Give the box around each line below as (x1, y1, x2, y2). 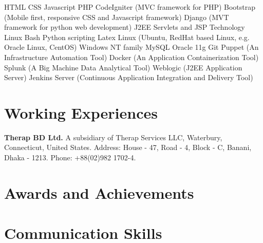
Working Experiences (4, 102, 158, 123)
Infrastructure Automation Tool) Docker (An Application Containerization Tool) (4, 51, 259, 62)
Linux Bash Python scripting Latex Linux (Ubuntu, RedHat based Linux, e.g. (4, 31, 250, 42)
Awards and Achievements (4, 182, 194, 203)
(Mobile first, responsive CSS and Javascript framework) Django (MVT (4, 11, 229, 22)
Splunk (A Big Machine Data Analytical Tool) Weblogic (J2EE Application (4, 62, 242, 72)
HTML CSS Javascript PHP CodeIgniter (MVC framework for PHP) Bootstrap (4, 2, 256, 12)
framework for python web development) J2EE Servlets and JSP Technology (4, 22, 245, 32)
